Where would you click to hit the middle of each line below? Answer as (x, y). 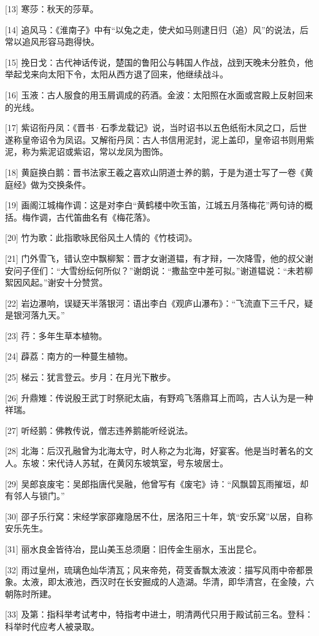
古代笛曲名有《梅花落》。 (106, 217)
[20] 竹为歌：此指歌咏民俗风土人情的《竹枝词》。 (101, 238)
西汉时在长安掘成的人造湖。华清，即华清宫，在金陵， (198, 582)
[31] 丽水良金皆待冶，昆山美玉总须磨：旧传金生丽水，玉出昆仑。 (133, 549)
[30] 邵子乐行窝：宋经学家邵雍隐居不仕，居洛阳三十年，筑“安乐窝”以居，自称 (159, 516)
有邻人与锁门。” (35, 496)
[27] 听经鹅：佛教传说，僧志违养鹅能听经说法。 (99, 430)
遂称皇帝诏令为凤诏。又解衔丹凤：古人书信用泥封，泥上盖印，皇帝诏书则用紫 (159, 139)
